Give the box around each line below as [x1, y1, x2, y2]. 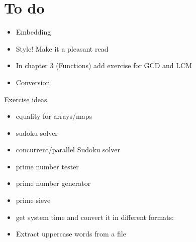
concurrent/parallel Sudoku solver [16, 144, 120, 155]
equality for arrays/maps [16, 111, 92, 121]
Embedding [16, 27, 51, 37]
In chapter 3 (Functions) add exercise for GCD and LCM [16, 60, 192, 71]
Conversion [16, 77, 50, 87]
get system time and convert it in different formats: [16, 211, 174, 222]
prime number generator [16, 178, 91, 188]
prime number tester [16, 161, 79, 171]
